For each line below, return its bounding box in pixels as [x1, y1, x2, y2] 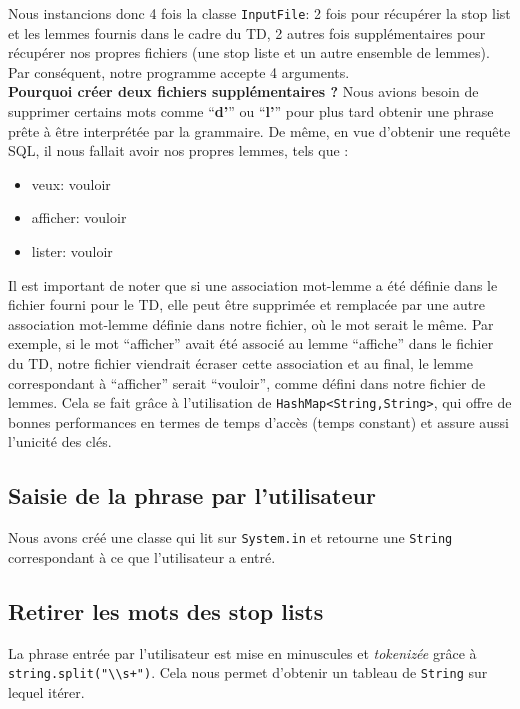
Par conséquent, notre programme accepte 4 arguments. [8, 61, 350, 82]
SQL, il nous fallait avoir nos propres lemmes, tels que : [8, 140, 349, 161]
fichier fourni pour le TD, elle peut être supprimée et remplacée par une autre [8, 294, 485, 315]
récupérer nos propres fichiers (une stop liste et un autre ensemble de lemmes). [8, 42, 490, 63]
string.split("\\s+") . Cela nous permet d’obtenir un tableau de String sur [8, 662, 488, 683]
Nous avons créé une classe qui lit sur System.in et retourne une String [8, 527, 453, 548]
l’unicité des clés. [8, 431, 112, 452]
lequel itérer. [8, 681, 85, 702]
